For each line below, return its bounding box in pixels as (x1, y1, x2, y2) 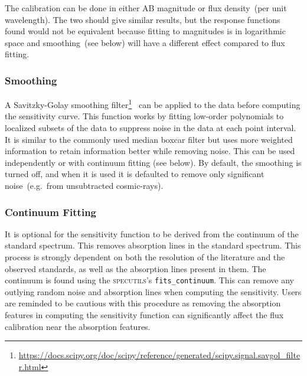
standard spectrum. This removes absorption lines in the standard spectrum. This (5, 239, 301, 251)
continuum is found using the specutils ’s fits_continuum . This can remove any (5, 274, 295, 286)
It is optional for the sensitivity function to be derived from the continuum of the (5, 227, 299, 240)
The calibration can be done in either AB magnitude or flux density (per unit (5, 2, 287, 14)
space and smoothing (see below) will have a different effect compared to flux (5, 36, 285, 48)
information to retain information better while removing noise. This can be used (5, 145, 295, 157)
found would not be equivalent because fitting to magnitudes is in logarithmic (5, 25, 286, 37)
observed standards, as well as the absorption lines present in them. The (5, 262, 266, 274)
